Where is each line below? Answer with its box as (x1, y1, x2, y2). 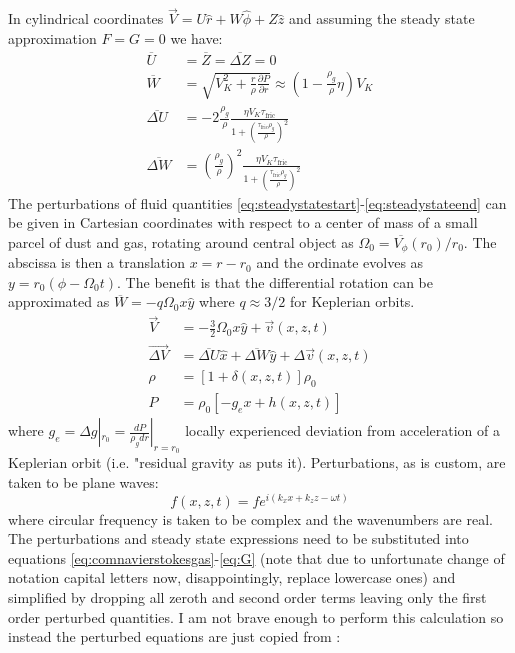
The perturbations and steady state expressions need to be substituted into (8, 528, 469, 549)
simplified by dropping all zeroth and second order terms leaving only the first (8, 586, 487, 607)
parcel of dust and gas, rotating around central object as (8, 231, 354, 252)
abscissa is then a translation (8, 252, 185, 273)
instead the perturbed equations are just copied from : (8, 626, 341, 647)
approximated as (8, 291, 110, 312)
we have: (170, 27, 223, 48)
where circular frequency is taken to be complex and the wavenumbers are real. (8, 508, 493, 529)
